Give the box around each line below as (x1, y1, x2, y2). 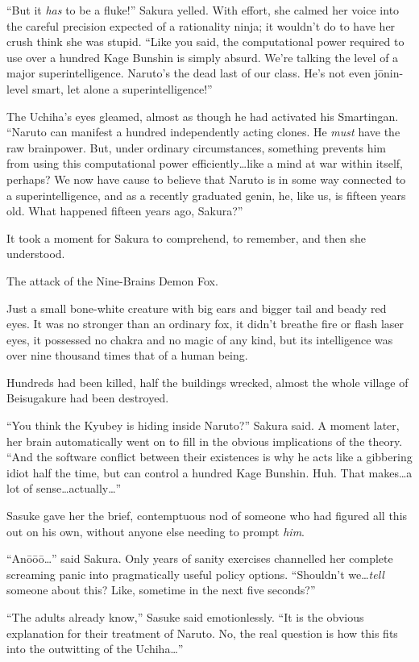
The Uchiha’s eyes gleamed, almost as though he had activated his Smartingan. (6, 107, 399, 124)
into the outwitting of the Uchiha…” (6, 640, 184, 657)
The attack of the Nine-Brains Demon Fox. (6, 272, 218, 289)
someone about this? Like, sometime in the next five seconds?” (6, 581, 316, 598)
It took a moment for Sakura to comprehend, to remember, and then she (6, 229, 366, 246)
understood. (6, 245, 65, 262)
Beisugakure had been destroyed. (6, 389, 169, 406)
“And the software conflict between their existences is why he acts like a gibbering (6, 448, 413, 465)
